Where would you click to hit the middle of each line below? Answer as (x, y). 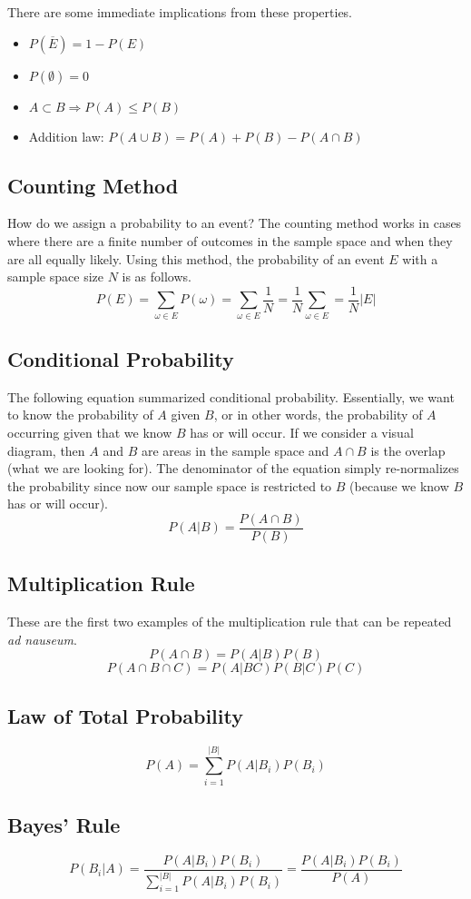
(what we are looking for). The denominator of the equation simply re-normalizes (233, 468)
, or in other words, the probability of (318, 415)
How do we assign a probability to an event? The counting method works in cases (235, 223)
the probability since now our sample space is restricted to (170, 485)
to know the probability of (80, 415)
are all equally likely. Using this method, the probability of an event (196, 258)
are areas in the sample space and (235, 450)
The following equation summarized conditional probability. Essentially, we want (231, 396)
